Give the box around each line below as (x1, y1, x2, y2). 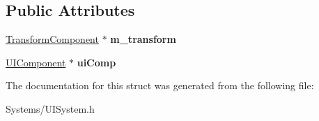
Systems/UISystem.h (6, 101, 95, 115)
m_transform (110, 32, 176, 46)
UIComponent (6, 55, 66, 69)
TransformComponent (6, 32, 99, 46)
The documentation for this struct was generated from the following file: (6, 78, 314, 93)
